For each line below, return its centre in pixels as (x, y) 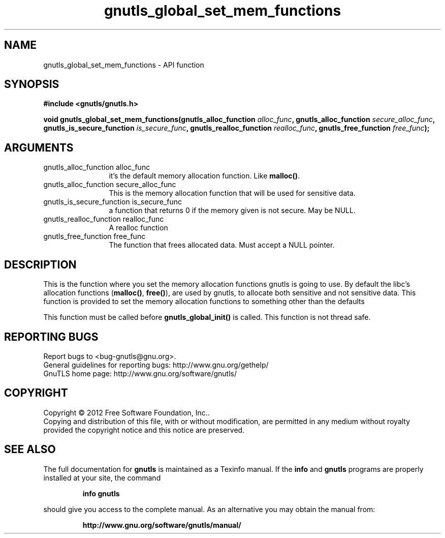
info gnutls (101, 493)
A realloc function (138, 228)
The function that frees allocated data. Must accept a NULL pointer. (222, 245)
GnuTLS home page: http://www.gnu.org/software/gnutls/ (140, 373)
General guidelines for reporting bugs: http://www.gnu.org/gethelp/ (156, 365)
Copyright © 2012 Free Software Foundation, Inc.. (126, 412)
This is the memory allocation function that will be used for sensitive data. (232, 193)
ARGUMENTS (39, 147)
